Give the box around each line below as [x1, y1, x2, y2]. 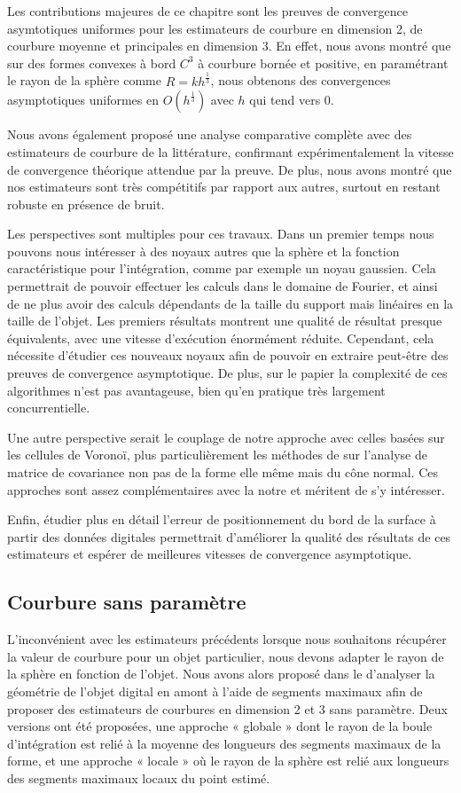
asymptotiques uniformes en [7, 90, 159, 109]
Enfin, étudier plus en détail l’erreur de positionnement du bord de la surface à [7, 510, 436, 529]
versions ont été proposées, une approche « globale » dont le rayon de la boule [7, 717, 433, 735]
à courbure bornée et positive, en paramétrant [198, 53, 449, 72]
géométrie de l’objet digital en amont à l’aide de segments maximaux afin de [7, 681, 423, 700]
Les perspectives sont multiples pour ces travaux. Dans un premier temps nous [7, 224, 434, 243]
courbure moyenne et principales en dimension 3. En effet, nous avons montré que [7, 36, 451, 55]
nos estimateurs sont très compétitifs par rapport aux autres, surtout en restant [7, 177, 441, 196]
